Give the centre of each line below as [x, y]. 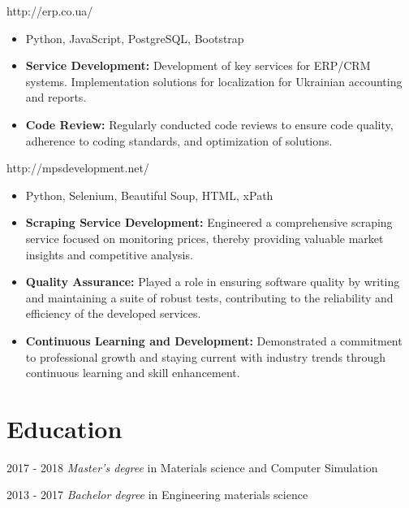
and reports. [56, 97]
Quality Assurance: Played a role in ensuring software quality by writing [213, 282]
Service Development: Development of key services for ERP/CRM [198, 65]
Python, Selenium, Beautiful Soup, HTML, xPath [149, 195]
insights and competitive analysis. [109, 254]
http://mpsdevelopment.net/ [78, 168]
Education [65, 428]
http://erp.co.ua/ [50, 11]
